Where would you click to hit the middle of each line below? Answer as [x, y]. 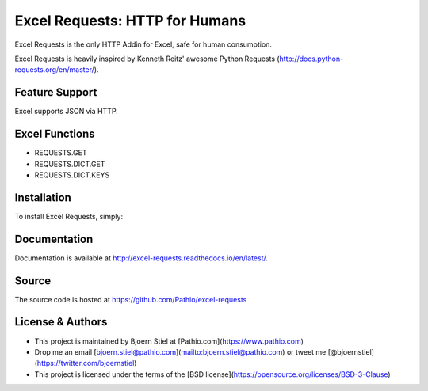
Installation [43, 197]
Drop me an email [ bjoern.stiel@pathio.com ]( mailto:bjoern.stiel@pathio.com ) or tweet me [180, 351]
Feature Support [56, 92]
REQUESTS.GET [61, 153]
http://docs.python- [311, 59]
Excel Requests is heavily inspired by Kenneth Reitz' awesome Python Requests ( [147, 59]
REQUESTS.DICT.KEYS [72, 175]
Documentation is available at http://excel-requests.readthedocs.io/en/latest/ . [141, 258]
